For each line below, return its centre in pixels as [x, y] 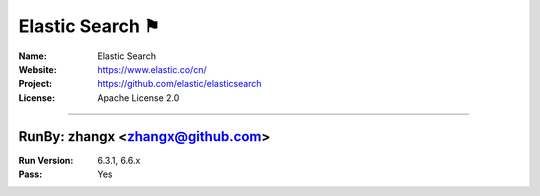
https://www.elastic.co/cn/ [152, 69]
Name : [32, 56]
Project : [35, 84]
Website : [37, 69]
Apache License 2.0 [138, 97]
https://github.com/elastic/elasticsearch [179, 84]
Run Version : [46, 160]
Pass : [30, 174]
